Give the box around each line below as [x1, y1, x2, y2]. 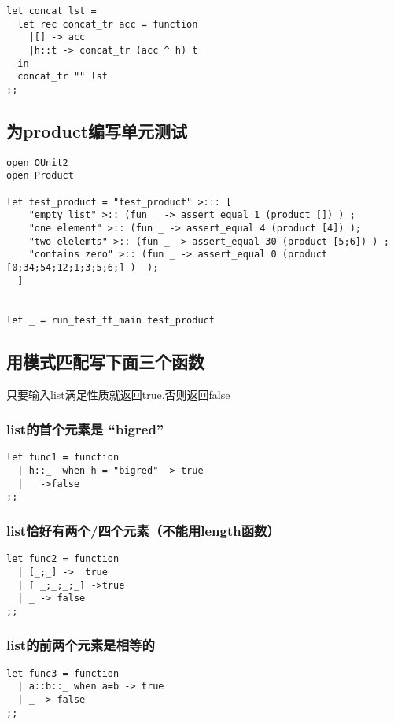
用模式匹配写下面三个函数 [6, 349, 204, 373]
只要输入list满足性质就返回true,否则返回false [6, 386, 230, 402]
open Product [6, 170, 74, 182]
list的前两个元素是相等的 [6, 635, 155, 655]
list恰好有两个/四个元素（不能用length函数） [6, 520, 280, 540]
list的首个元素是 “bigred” [6, 419, 164, 439]
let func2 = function [6, 553, 120, 565]
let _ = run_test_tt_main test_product [6, 314, 215, 326]
